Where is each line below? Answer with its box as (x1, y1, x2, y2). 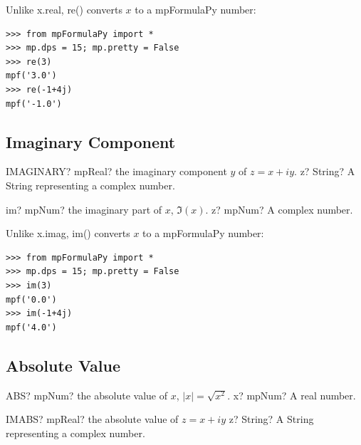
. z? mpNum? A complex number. (205, 201, 353, 216)
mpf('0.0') (6, 294, 57, 305)
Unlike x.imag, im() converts (6, 226, 130, 241)
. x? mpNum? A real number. (227, 387, 356, 402)
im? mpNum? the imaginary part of (6, 201, 162, 216)
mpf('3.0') (6, 70, 57, 81)
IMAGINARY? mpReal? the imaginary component (6, 164, 227, 179)
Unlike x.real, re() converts (6, 2, 122, 16)
